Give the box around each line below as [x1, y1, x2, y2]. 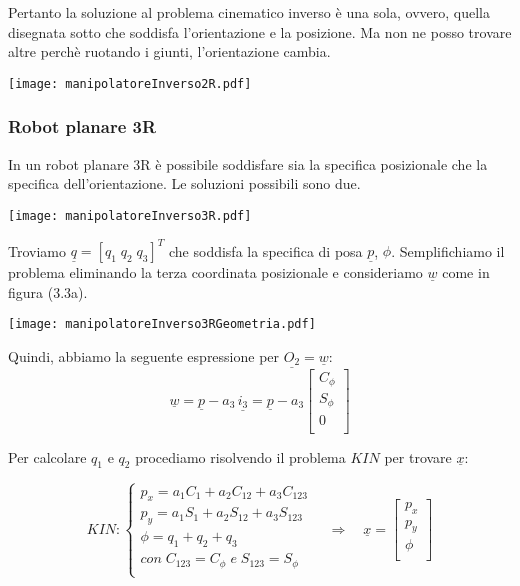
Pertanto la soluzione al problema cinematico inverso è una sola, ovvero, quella [8, 2, 491, 22]
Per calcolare [8, 446, 87, 467]
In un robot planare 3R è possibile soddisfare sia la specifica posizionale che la [8, 153, 488, 174]
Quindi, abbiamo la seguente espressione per [8, 345, 280, 366]
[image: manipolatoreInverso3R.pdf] [8, 208, 252, 223]
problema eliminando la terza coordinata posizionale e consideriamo [8, 262, 423, 282]
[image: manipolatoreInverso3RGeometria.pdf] [8, 317, 316, 332]
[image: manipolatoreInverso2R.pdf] [8, 76, 252, 91]
